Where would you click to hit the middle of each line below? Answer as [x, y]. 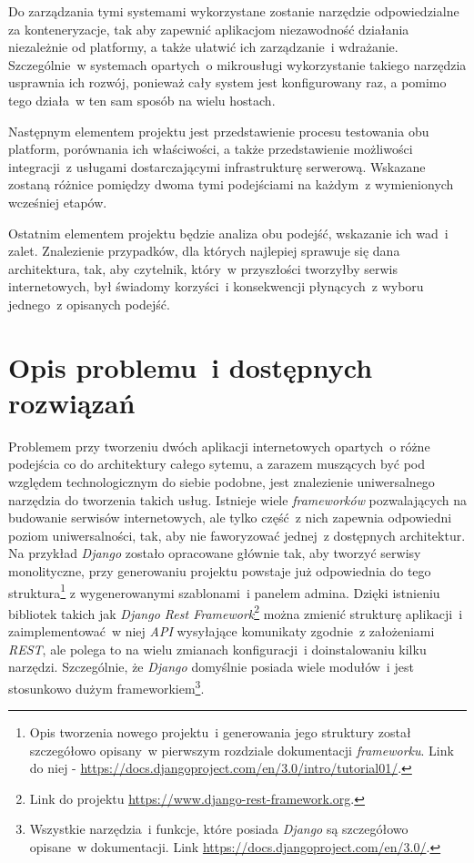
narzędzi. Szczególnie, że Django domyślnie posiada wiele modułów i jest [211, 667]
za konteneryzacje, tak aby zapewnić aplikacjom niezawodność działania [209, 29]
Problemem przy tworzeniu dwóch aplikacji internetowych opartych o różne [219, 446]
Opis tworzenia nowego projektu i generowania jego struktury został [220, 732]
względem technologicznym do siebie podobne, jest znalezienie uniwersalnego [222, 482]
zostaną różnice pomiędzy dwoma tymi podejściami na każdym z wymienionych [231, 184]
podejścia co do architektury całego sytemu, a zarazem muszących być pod [217, 464]
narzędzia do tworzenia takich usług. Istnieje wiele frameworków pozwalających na [237, 499]
